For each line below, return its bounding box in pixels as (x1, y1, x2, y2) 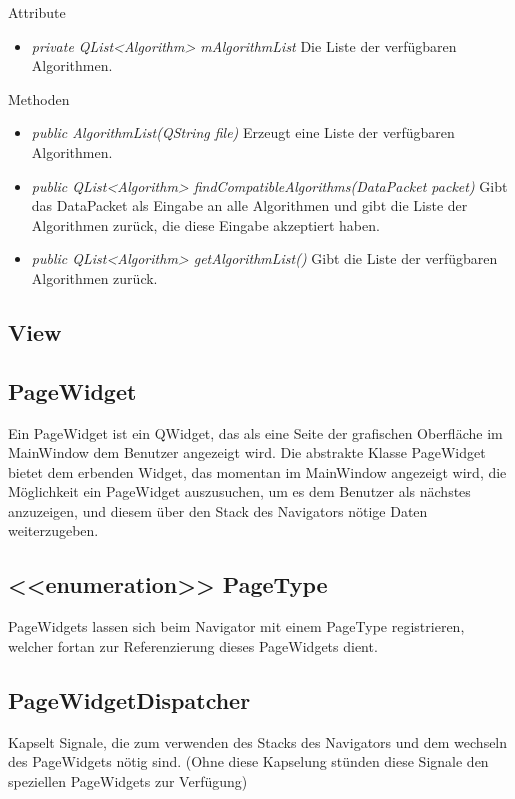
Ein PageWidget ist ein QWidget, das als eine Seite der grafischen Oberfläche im (8, 422, 503, 443)
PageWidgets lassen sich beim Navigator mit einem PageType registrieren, (8, 616, 465, 637)
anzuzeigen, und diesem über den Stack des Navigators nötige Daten (8, 500, 428, 521)
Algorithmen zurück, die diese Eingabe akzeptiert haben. (31, 214, 380, 235)
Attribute (8, 2, 66, 22)
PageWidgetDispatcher (8, 684, 251, 715)
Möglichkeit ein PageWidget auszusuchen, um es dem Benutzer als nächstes (8, 481, 471, 502)
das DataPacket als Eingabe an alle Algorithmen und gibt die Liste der (31, 195, 468, 216)
